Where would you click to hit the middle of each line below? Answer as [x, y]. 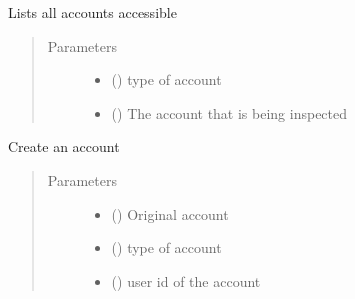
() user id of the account [186, 280]
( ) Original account [170, 213]
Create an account [64, 146]
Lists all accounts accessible [92, 12]
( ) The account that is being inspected [229, 112]
